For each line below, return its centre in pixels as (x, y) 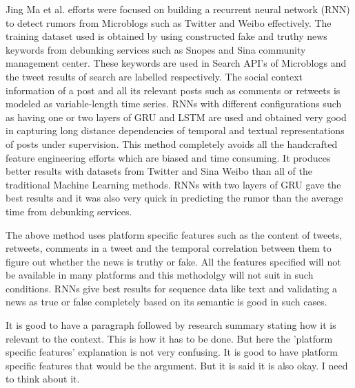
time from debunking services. (69, 211)
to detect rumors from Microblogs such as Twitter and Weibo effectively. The (169, 22)
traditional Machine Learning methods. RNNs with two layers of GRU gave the (173, 184)
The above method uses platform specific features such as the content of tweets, (174, 234)
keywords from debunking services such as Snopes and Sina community (156, 49)
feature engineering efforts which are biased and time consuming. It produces (168, 157)
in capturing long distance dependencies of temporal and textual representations (175, 130)
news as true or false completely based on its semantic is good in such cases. (166, 302)
